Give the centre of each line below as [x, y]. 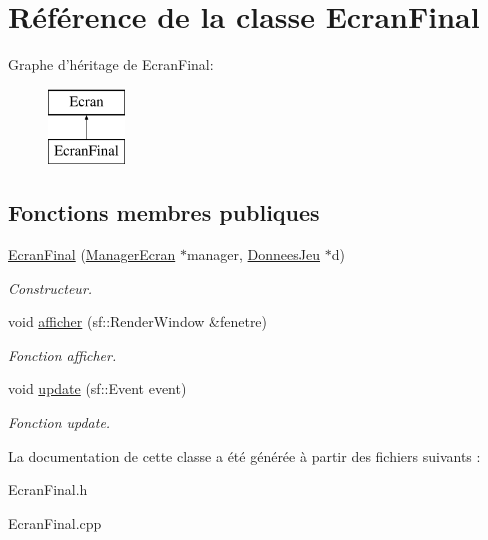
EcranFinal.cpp [55, 522]
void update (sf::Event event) [97, 388]
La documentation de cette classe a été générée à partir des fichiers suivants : [244, 455]
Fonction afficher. [62, 354]
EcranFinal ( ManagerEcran [92, 254]
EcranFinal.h [48, 489]
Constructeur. [50, 287]
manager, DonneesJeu [253, 254]
